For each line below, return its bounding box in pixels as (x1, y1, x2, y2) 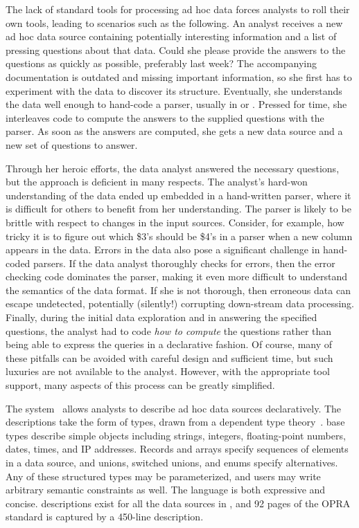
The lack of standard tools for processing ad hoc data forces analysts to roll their (6, 2, 350, 16)
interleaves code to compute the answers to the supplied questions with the (6, 110, 324, 125)
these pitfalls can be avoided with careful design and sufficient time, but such (6, 350, 333, 365)
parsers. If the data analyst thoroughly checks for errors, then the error (33, 255, 335, 270)
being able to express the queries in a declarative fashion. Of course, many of (6, 337, 333, 352)
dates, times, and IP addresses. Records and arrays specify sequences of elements (6, 441, 349, 456)
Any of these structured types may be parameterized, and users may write (6, 468, 321, 483)
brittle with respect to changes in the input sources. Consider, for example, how (6, 215, 344, 229)
